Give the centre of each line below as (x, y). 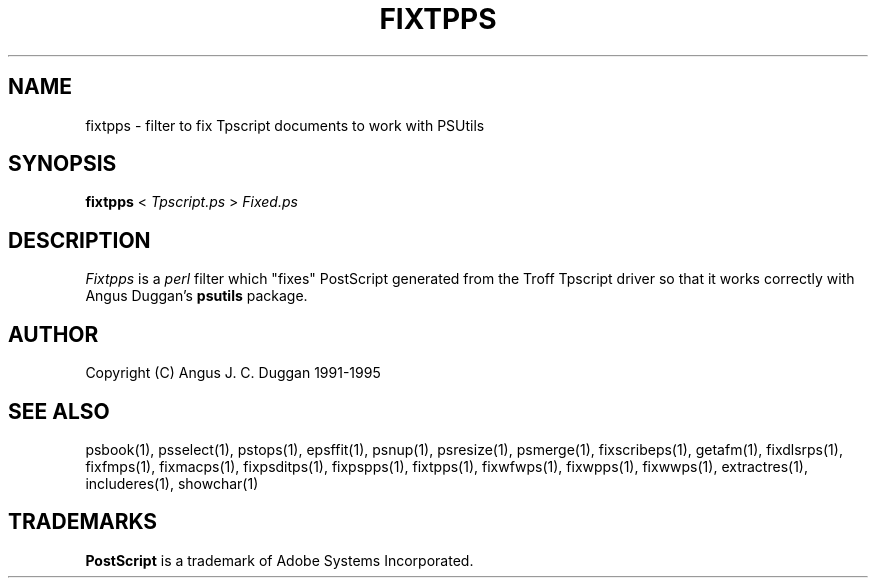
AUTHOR (53, 334)
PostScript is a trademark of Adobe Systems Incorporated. (279, 560)
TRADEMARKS (83, 522)
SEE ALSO (59, 411)
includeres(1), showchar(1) (172, 483)
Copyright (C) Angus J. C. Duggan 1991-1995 (233, 373)
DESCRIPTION (79, 240)
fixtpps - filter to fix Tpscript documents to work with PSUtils (285, 125)
